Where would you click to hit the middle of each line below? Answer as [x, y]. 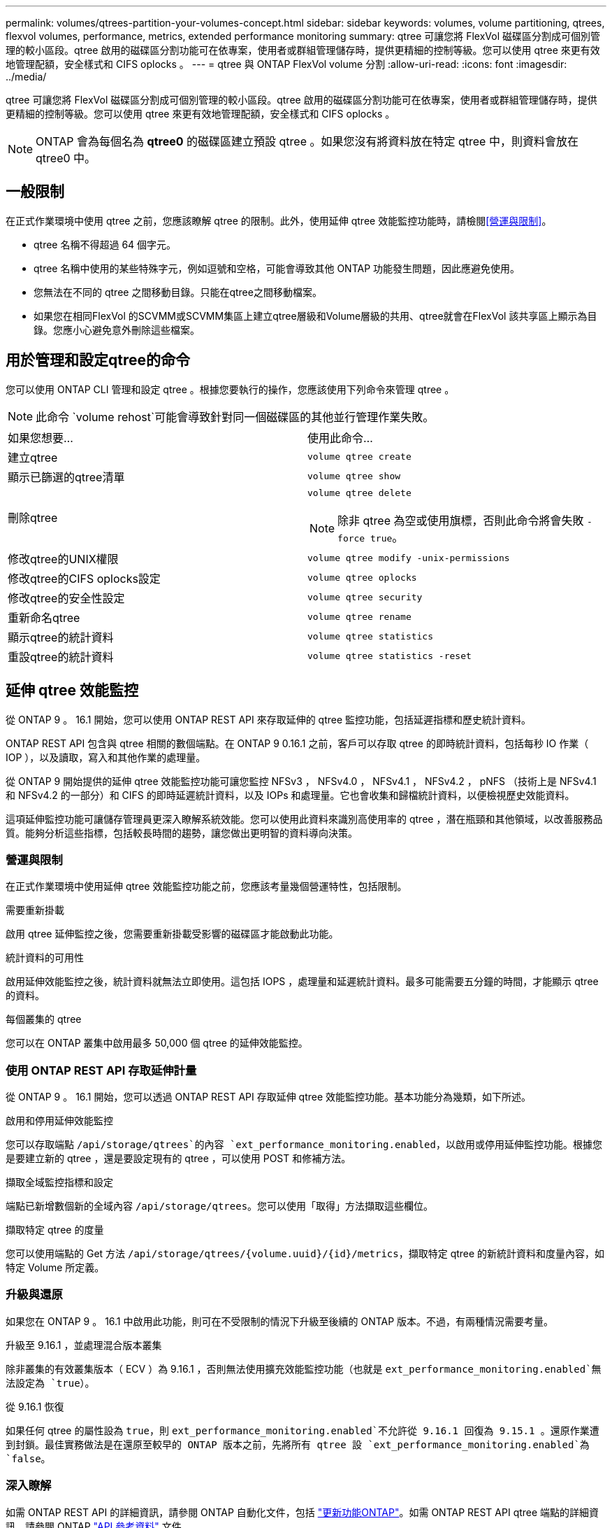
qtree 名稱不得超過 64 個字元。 [105, 244]
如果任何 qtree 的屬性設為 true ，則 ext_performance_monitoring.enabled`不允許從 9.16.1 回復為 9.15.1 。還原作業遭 [303, 1430]
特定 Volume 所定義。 [55, 1268]
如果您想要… [41, 438]
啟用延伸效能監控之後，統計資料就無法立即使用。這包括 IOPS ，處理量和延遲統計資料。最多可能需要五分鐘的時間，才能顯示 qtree [302, 982]
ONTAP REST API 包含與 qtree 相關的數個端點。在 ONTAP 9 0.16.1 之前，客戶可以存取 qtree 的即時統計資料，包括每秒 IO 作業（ [297, 743]
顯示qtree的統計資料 [61, 637]
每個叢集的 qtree [44, 1019]
